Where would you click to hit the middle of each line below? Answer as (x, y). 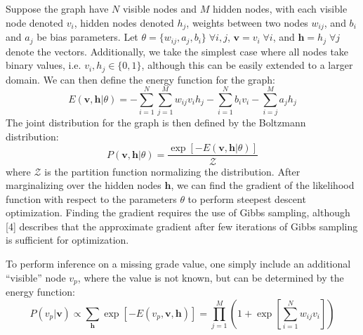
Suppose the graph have (57, 8)
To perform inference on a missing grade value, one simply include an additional (178, 264)
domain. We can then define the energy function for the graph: (140, 79)
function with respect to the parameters (91, 198)
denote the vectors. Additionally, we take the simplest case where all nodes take (177, 51)
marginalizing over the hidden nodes (84, 185)
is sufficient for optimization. (67, 240)
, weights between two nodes (247, 22)
